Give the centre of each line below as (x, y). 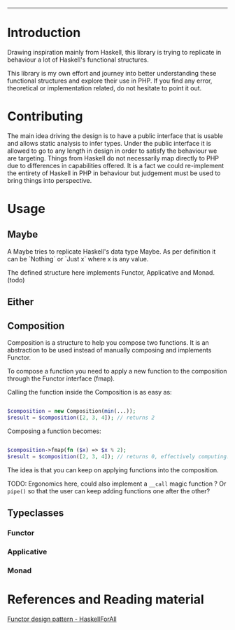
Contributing (45, 117)
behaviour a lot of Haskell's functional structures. (78, 60)
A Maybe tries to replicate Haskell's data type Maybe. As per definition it (112, 251)
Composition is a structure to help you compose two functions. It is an (108, 343)
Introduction (44, 33)
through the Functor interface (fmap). (61, 378)
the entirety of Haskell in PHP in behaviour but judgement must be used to (114, 173)
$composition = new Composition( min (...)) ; (72, 411)
